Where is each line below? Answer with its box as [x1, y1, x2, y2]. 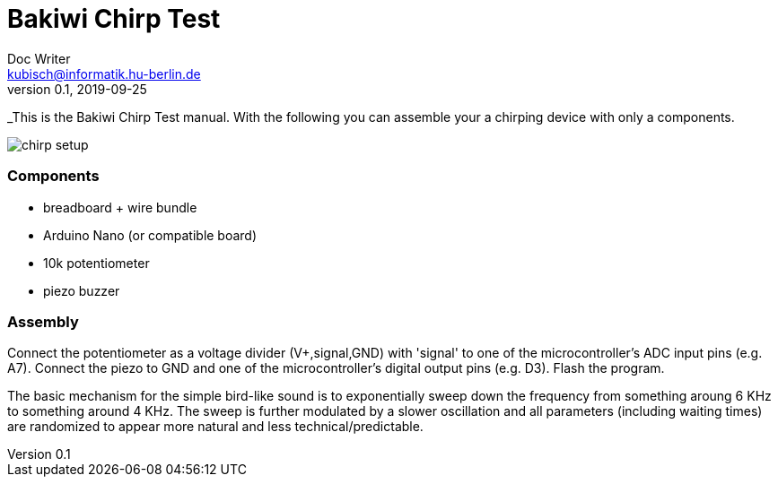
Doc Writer [7, 50, 71, 66]
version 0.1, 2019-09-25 [7, 81, 147, 97]
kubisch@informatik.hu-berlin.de [7, 65, 201, 82]
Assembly [7, 312, 79, 331]
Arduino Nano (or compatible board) [43, 227, 258, 243]
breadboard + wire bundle [43, 199, 197, 215]
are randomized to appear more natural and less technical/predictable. [7, 419, 424, 435]
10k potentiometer [43, 255, 150, 271]
